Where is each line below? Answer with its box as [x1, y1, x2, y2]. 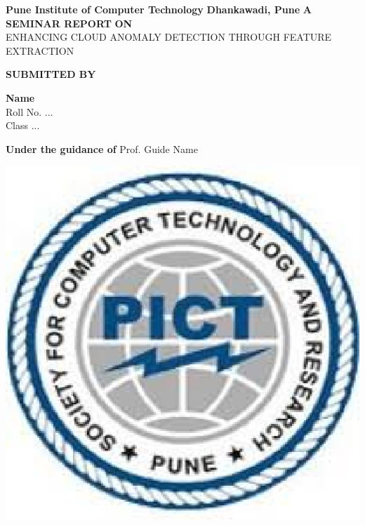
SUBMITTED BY [6, 67, 96, 81]
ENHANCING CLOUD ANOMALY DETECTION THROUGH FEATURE [6, 29, 332, 44]
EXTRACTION [6, 43, 74, 58]
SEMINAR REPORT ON [6, 15, 133, 30]
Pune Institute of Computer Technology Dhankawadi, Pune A [6, 2, 312, 16]
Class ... [6, 118, 40, 133]
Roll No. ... [6, 104, 53, 119]
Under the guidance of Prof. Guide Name [6, 141, 198, 156]
